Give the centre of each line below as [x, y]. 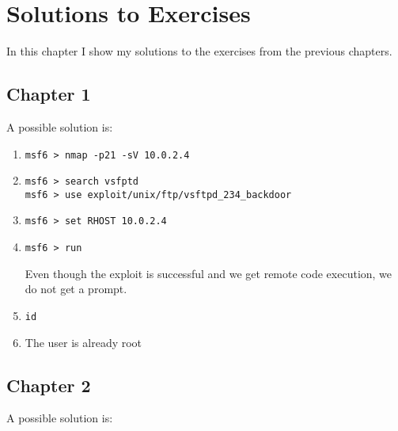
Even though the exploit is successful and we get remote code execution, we [208, 273]
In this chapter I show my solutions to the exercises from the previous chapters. [199, 51]
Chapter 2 [49, 385]
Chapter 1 [49, 94]
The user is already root [83, 342]
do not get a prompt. [76, 289]
